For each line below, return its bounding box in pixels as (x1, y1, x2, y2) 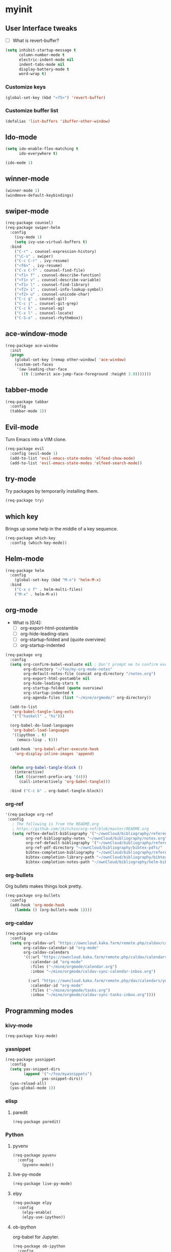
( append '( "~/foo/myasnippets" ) (23, 1071, 93, 1076)
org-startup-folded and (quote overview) (20, 636, 106, 642)
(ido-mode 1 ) (5, 160, 33, 165)
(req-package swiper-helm (5, 225, 60, 230)
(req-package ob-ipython (12, 1243, 66, 1249)
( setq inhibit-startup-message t (5, 47, 76, 53)
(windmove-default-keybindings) (5, 192, 74, 198)
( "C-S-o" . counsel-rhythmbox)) (14, 315, 83, 320)
